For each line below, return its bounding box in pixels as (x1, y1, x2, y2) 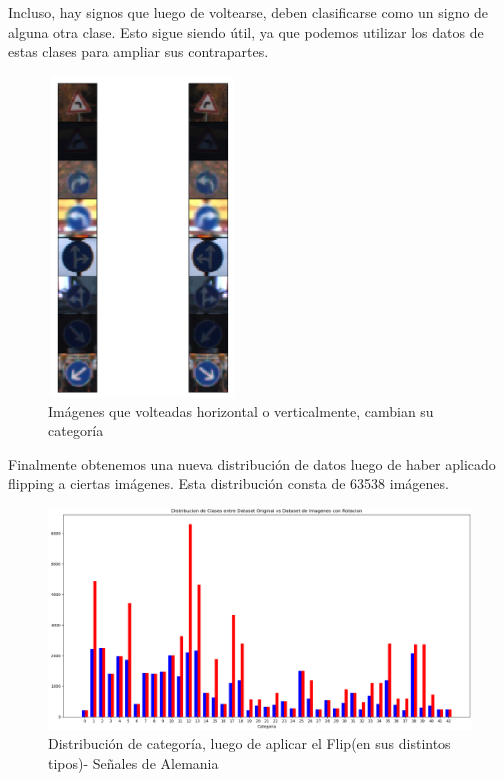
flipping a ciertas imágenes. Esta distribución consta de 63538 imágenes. (8, 473, 449, 494)
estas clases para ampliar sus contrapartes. (8, 41, 269, 62)
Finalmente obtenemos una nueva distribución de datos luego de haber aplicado (8, 453, 496, 474)
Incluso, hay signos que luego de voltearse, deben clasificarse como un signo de (8, 2, 489, 22)
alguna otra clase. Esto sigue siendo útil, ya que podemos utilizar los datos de (8, 21, 484, 42)
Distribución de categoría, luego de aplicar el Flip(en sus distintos (48, 733, 451, 754)
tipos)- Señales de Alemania (48, 752, 219, 773)
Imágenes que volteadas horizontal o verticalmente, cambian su (48, 400, 434, 421)
